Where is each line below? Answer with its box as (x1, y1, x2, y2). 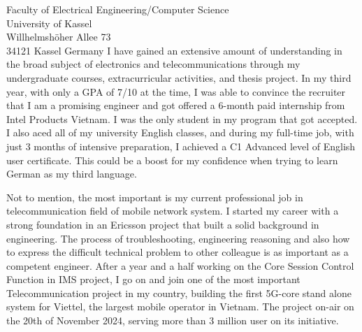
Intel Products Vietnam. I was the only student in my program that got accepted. (6, 111, 358, 126)
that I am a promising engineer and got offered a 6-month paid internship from (6, 98, 345, 113)
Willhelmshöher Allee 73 (6, 29, 111, 44)
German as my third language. (6, 166, 137, 181)
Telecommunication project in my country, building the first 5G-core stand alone (6, 285, 352, 300)
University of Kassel (6, 15, 92, 30)
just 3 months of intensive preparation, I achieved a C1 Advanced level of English (6, 138, 356, 153)
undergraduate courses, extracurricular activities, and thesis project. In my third (6, 70, 352, 85)
